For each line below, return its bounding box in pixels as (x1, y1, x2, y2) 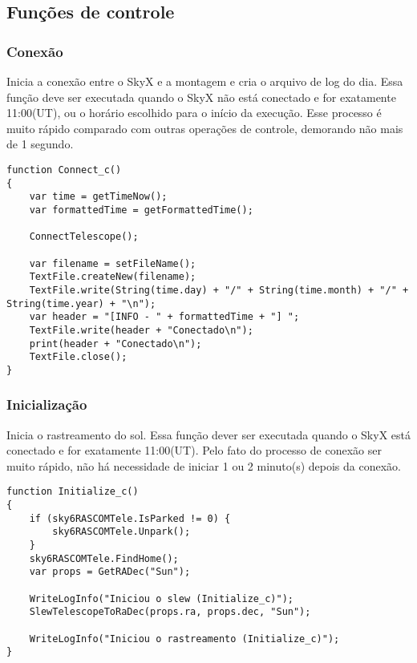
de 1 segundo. (6, 135, 74, 152)
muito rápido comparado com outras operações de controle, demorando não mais (6, 119, 403, 136)
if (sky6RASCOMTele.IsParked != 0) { (29, 512, 231, 524)
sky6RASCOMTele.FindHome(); (29, 552, 179, 564)
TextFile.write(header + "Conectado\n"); (29, 324, 253, 336)
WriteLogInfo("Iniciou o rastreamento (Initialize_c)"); (29, 633, 340, 645)
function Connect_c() (6, 164, 122, 176)
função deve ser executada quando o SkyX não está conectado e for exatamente (6, 88, 396, 105)
